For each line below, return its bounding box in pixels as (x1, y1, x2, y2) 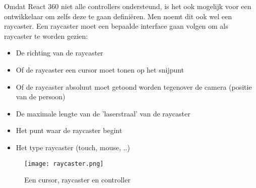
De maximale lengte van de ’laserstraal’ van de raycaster (16, 108, 190, 118)
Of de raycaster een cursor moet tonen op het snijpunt (16, 64, 184, 75)
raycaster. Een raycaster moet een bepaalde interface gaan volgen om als (4, 21, 228, 31)
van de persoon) (16, 91, 66, 102)
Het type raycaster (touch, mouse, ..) (16, 142, 130, 152)
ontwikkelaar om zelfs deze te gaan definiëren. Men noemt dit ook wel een (4, 11, 232, 21)
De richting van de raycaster (16, 47, 103, 58)
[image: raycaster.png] (24, 160, 104, 167)
